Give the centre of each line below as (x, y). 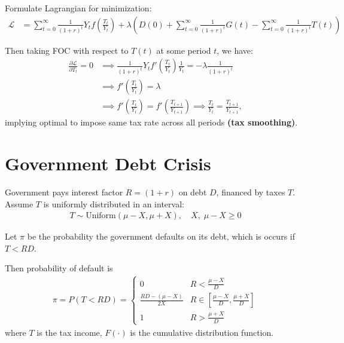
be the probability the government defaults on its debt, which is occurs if (161, 236)
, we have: (235, 50)
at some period (184, 50)
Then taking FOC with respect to (67, 50)
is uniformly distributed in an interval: (114, 203)
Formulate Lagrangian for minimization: (78, 8)
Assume (19, 203)
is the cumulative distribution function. (202, 332)
